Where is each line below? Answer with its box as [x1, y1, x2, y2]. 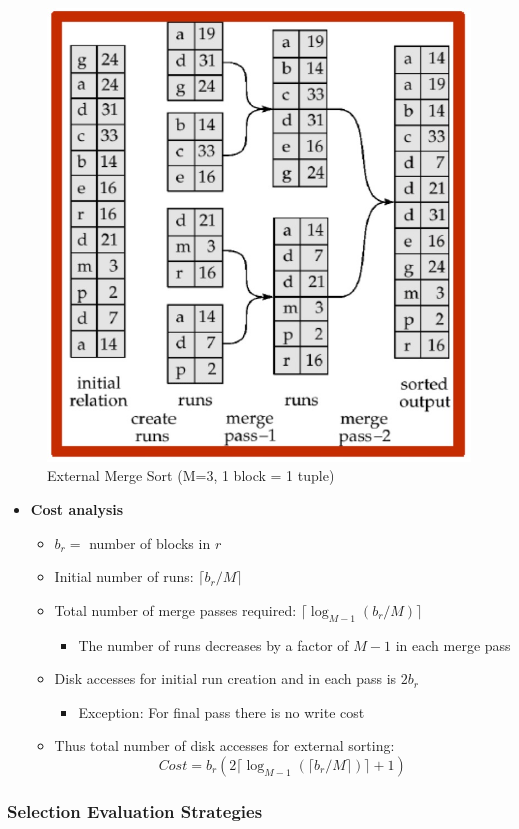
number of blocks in [89, 532, 211, 553]
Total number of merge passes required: [54, 599, 297, 620]
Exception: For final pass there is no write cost [78, 701, 365, 722]
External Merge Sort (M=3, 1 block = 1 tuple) [47, 465, 335, 486]
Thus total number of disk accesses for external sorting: [54, 735, 395, 756]
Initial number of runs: [54, 566, 194, 587]
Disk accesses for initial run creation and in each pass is [54, 668, 397, 689]
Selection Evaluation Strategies [7, 798, 263, 823]
